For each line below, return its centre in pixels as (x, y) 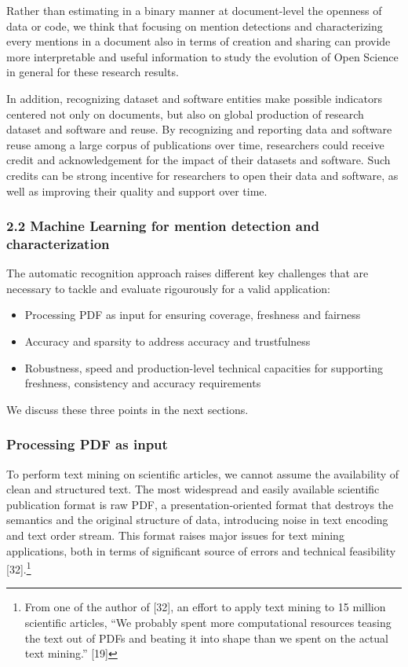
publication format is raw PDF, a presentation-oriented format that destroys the (200, 504)
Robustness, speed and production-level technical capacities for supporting (204, 367)
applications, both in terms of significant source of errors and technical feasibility (201, 550)
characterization (58, 243)
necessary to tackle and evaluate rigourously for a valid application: (169, 288)
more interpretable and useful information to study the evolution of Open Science (202, 56)
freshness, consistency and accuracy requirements (143, 383)
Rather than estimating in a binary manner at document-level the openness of (194, 10)
